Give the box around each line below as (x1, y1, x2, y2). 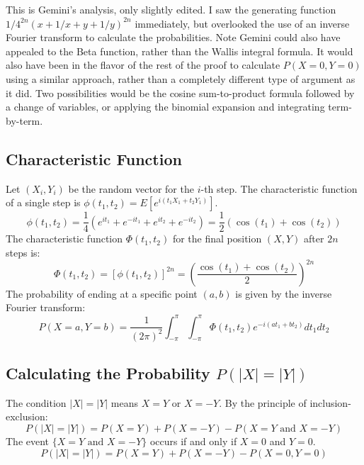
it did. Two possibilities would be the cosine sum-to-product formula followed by (6, 85, 355, 100)
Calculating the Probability (6, 362, 210, 383)
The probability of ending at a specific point (6, 286, 198, 301)
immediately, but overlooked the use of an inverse (135, 16, 350, 30)
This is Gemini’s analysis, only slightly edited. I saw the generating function (6, 2, 336, 16)
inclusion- (309, 395, 351, 410)
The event (6, 433, 50, 448)
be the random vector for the (68, 181, 194, 196)
